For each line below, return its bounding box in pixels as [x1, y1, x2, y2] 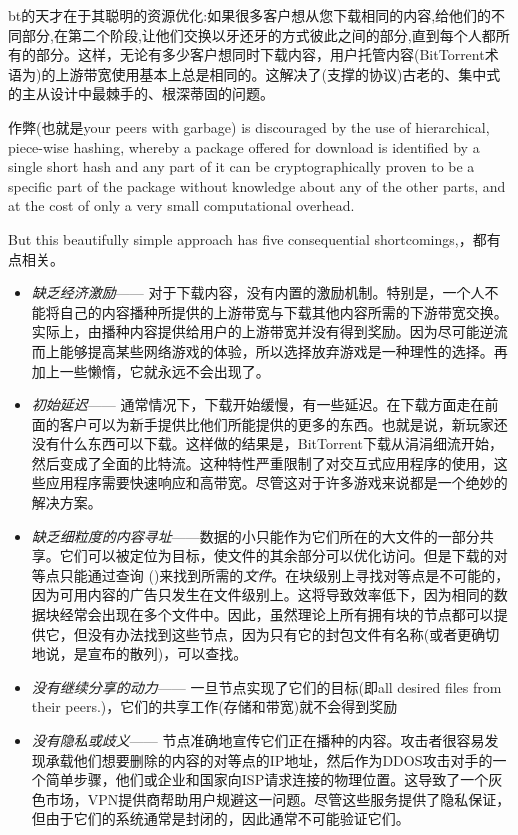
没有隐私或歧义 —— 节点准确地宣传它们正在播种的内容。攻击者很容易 [31, 730, 485, 750]
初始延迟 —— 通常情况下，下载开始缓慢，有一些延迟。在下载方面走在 [31, 394, 485, 415]
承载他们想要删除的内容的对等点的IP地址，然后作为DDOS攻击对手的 [45, 749, 493, 770]
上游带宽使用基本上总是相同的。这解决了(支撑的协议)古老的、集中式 [55, 63, 501, 84]
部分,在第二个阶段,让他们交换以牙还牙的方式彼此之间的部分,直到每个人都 [21, 24, 496, 45]
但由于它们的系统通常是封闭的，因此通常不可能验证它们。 [31, 808, 410, 829]
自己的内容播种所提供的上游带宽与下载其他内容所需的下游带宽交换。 [59, 301, 508, 322]
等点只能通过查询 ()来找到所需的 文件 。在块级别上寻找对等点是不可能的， [31, 564, 510, 585]
